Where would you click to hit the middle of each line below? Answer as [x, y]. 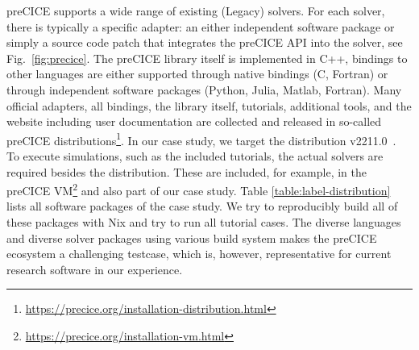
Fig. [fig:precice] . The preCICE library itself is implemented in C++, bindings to [207, 58]
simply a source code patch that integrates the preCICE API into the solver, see [205, 42]
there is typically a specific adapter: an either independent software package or [201, 26]
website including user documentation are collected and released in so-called [194, 121]
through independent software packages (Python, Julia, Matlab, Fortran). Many [204, 89]
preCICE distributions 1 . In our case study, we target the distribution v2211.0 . [201, 139]
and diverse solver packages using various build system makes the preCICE [192, 237]
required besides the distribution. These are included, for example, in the [187, 171]
